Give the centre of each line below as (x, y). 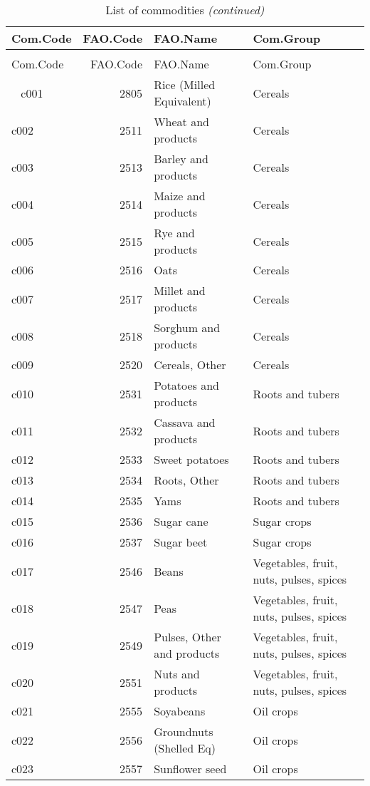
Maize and (180, 196)
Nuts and (177, 674)
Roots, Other (186, 480)
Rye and (174, 233)
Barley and (181, 159)
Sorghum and (187, 327)
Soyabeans (180, 711)
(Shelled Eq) (185, 748)
